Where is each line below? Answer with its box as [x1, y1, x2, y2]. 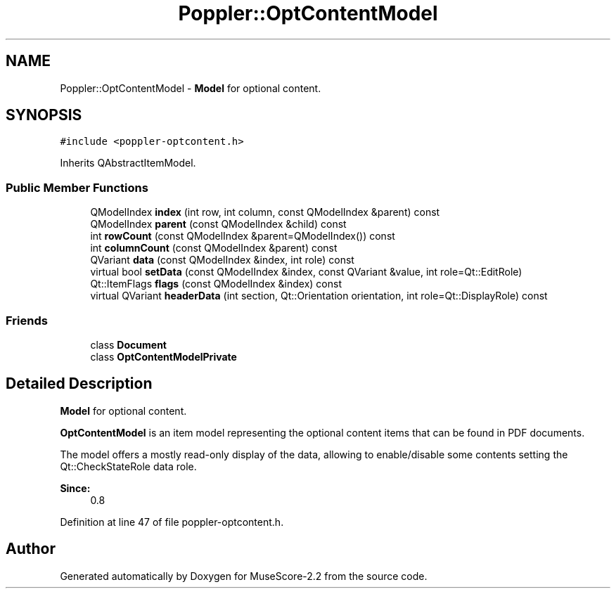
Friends [6, 313, 48, 328]
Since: [60, 482, 91, 494]
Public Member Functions [6, 180, 148, 195]
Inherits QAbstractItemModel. [60, 157, 196, 169]
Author [6, 540, 56, 558]
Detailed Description [6, 375, 153, 393]
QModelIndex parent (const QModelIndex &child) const [90, 218, 347, 231]
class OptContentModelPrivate [90, 350, 237, 363]
